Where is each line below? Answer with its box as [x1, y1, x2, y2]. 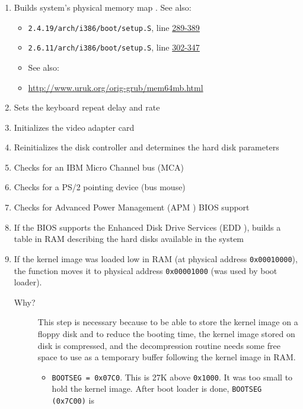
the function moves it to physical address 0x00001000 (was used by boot [14, 264, 278, 276]
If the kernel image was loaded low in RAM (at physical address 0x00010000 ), [14, 252, 298, 265]
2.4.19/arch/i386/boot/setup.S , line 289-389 [28, 21, 200, 33]
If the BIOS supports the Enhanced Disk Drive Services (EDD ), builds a [14, 221, 281, 233]
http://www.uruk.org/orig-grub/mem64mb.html [28, 81, 203, 93]
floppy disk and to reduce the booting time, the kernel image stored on [37, 327, 295, 339]
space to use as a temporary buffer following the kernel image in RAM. [37, 351, 296, 363]
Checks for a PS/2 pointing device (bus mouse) [14, 181, 186, 193]
